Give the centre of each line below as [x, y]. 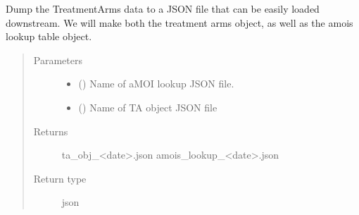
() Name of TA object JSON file [148, 107]
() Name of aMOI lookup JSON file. [156, 84]
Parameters [58, 60]
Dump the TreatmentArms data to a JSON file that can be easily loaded [163, 8]
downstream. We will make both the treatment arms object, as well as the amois [179, 22]
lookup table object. [49, 36]
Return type [60, 178]
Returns [51, 131]
